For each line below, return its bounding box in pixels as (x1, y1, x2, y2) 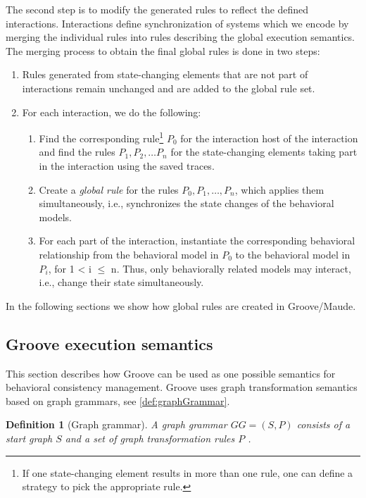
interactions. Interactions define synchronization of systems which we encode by (6, 15, 349, 30)
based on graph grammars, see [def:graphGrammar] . (6, 393, 230, 408)
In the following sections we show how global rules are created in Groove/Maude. (6, 298, 356, 313)
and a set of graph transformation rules (65, 430, 235, 445)
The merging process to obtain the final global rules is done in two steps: (6, 43, 320, 58)
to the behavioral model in (235, 247, 351, 261)
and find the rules (39, 144, 115, 159)
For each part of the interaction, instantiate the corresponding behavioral (39, 233, 355, 248)
